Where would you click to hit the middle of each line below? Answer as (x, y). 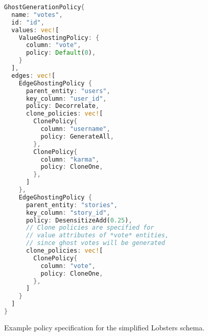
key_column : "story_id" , (68, 212)
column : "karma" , (70, 159)
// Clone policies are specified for (90, 228)
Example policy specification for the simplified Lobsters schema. (105, 327)
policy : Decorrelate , (63, 106)
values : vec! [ (35, 30)
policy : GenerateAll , (77, 136)
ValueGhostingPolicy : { (59, 38)
